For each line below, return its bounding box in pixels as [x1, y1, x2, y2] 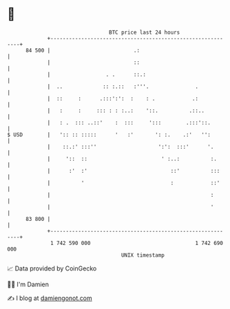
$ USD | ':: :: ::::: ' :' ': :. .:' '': [7, 131, 211, 138]
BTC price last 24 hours [109, 29, 180, 36]
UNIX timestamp [121, 251, 165, 259]
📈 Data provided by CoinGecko [7, 264, 97, 273]
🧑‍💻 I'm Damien [7, 280, 50, 288]
